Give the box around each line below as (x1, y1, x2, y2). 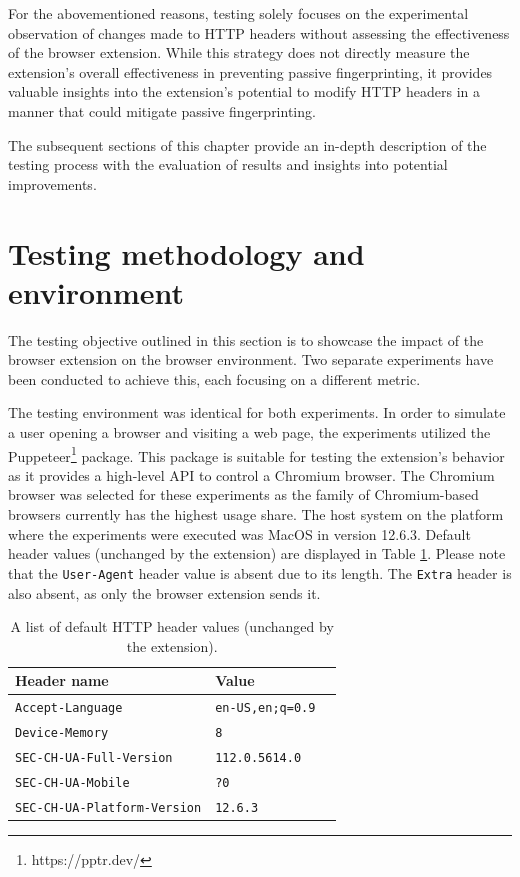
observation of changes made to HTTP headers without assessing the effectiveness (8, 22, 510, 43)
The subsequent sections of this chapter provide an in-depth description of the (8, 134, 487, 155)
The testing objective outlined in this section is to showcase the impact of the (8, 329, 484, 350)
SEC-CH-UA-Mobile (15, 775, 130, 790)
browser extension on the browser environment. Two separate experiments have (8, 349, 494, 370)
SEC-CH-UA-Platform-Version (15, 800, 202, 815)
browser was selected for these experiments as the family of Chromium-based (8, 484, 479, 505)
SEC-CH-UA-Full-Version (15, 750, 173, 765)
